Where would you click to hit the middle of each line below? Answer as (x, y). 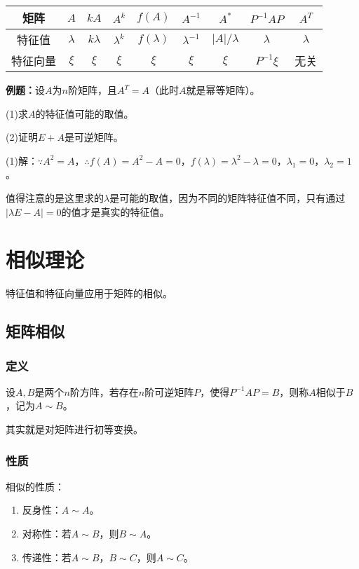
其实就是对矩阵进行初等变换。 (74, 429)
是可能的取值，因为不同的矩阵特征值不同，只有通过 (228, 197)
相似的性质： (35, 486)
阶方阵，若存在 (104, 391)
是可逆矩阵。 (94, 137)
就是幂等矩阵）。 (223, 90)
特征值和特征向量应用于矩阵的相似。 (89, 293)
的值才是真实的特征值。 (115, 211)
